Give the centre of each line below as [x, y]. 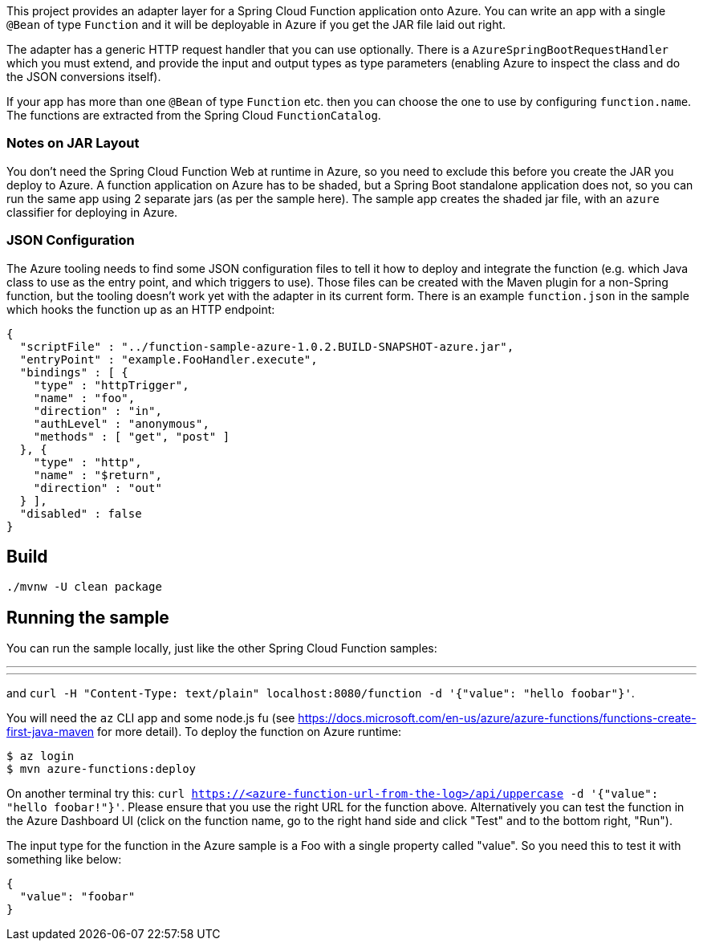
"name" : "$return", [98, 475]
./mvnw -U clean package [84, 587]
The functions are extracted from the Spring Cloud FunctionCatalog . [194, 115]
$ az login [41, 756]
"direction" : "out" [98, 488]
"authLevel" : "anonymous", [121, 423]
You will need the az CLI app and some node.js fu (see [151, 718]
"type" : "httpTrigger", [111, 385]
